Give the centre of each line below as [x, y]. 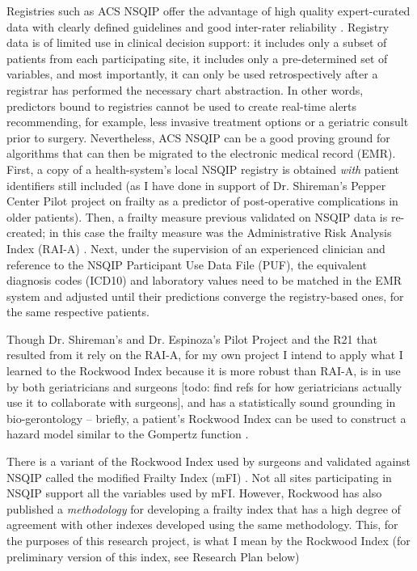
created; [26, 233]
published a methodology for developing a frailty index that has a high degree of [204, 508]
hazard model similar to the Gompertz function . [128, 434]
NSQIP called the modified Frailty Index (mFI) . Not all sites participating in [199, 477]
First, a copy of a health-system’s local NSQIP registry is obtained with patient [203, 169]
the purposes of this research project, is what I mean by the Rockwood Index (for [208, 540]
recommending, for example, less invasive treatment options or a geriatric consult [208, 122]
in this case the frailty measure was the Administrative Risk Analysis [220, 233]
